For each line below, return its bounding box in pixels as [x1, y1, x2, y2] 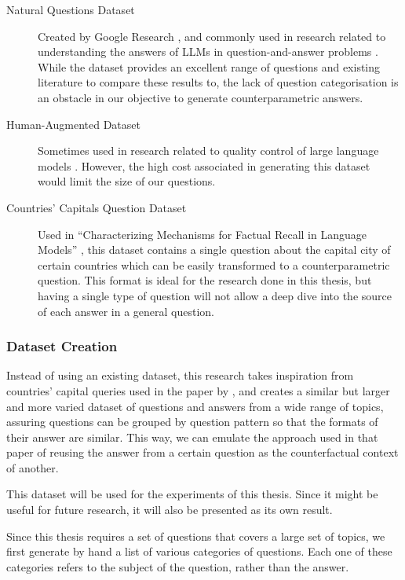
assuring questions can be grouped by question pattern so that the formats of [6, 413, 378, 430]
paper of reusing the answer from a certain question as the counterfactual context [6, 444, 399, 461]
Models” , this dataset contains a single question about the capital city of [38, 241, 391, 258]
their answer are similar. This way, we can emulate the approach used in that [6, 428, 378, 445]
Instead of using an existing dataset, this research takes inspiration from [6, 367, 354, 384]
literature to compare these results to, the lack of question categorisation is [38, 74, 399, 90]
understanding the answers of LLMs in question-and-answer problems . [38, 43, 378, 60]
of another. [6, 459, 59, 475]
